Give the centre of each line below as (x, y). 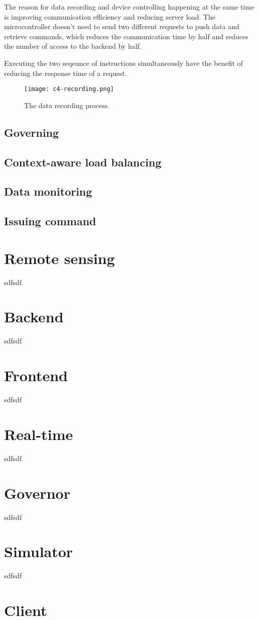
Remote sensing (59, 258)
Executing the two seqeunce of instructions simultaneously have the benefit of (123, 63)
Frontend (36, 375)
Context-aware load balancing (83, 162)
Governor (37, 493)
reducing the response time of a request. (66, 73)
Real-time (39, 434)
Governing (32, 132)
